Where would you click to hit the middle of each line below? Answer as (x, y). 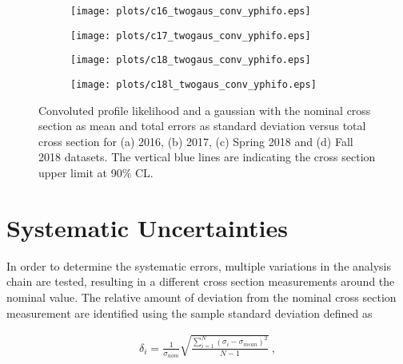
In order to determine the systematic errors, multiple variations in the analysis (199, 265)
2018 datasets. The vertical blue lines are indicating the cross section (207, 157)
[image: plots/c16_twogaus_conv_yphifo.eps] (191, 11)
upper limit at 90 (80, 172)
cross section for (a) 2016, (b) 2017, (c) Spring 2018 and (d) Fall (196, 141)
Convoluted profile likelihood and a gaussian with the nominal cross (205, 110)
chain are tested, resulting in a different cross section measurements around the (201, 281)
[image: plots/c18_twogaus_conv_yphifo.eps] (191, 60)
